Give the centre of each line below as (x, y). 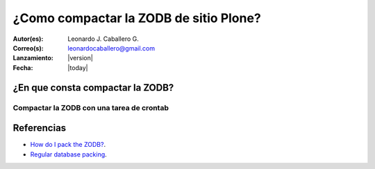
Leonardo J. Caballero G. (103, 39)
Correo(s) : (28, 48)
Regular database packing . (68, 154)
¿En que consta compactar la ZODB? (93, 88)
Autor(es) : (28, 39)
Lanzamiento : (33, 58)
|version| (80, 58)
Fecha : (23, 68)
